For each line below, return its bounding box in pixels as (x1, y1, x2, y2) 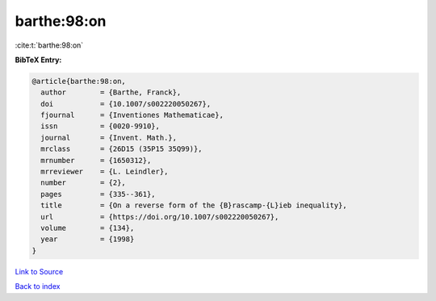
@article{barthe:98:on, (31, 77, 127, 86)
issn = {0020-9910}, (40, 122, 161, 131)
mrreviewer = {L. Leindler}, (40, 167, 169, 177)
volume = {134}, (40, 224, 135, 232)
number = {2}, (40, 178, 127, 187)
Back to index (15, 282, 61, 291)
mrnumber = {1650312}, (40, 156, 152, 165)
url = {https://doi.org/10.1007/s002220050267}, (40, 212, 279, 221)
